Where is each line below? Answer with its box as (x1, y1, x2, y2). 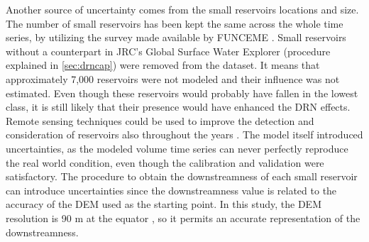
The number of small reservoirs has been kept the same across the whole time (6, 16, 343, 31)
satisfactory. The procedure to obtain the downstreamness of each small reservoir (6, 169, 358, 184)
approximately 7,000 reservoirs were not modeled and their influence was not (6, 71, 340, 86)
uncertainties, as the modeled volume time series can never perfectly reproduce (6, 141, 348, 155)
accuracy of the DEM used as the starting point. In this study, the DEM (6, 197, 321, 211)
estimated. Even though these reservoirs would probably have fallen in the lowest (6, 85, 358, 100)
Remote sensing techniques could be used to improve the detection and (6, 113, 314, 128)
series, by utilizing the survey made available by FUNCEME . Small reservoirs (6, 30, 346, 45)
